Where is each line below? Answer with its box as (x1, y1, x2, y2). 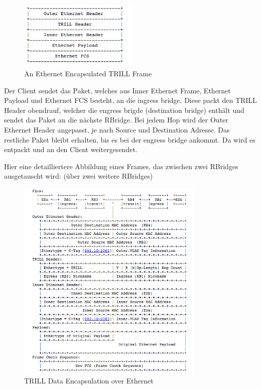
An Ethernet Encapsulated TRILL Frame (24, 68, 152, 78)
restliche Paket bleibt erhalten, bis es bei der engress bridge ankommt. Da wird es (4, 134, 255, 145)
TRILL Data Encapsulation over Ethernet (24, 375, 154, 386)
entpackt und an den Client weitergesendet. (4, 144, 138, 155)
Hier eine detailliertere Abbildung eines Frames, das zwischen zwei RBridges (4, 161, 238, 171)
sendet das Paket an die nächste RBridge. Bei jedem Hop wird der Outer (4, 114, 228, 125)
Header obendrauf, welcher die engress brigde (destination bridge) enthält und (4, 104, 244, 115)
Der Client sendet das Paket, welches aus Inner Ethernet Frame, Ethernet (4, 85, 231, 95)
